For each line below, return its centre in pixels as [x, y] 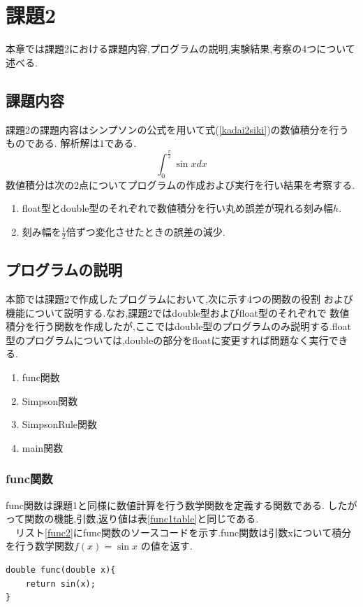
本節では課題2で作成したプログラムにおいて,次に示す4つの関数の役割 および [179, 299]
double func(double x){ [61, 570]
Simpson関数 [50, 400]
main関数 [43, 447]
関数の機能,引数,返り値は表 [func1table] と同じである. [142, 519]
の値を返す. [166, 546]
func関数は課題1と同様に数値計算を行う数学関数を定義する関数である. [165, 505]
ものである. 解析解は [53, 143]
